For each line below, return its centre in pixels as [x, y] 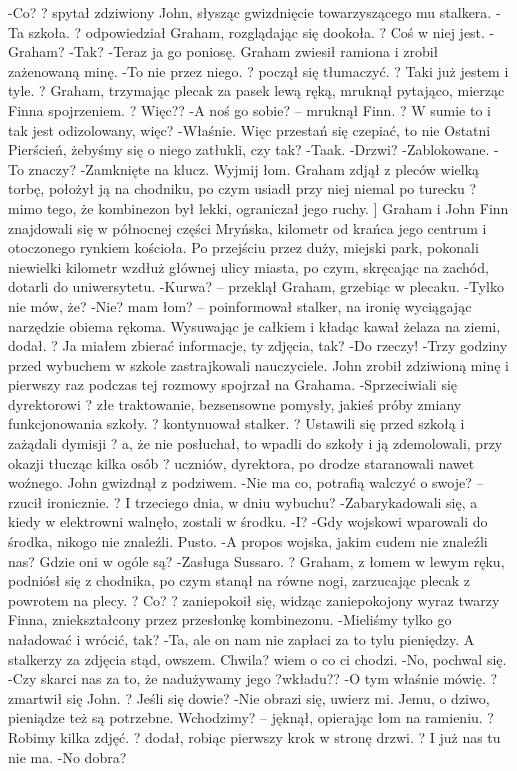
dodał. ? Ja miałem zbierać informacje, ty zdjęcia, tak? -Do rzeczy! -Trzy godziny [258, 345]
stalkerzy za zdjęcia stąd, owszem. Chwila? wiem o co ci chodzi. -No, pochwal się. [257, 658]
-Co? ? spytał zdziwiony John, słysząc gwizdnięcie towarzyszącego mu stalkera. [250, 12]
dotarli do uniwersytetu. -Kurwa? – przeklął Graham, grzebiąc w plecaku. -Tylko [256, 286]
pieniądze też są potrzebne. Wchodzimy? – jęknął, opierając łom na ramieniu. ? [251, 717]
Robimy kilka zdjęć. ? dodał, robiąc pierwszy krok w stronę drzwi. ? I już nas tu [254, 736]
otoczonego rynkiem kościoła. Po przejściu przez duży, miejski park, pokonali [243, 247]
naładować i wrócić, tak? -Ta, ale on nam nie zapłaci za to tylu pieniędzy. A [241, 639]
